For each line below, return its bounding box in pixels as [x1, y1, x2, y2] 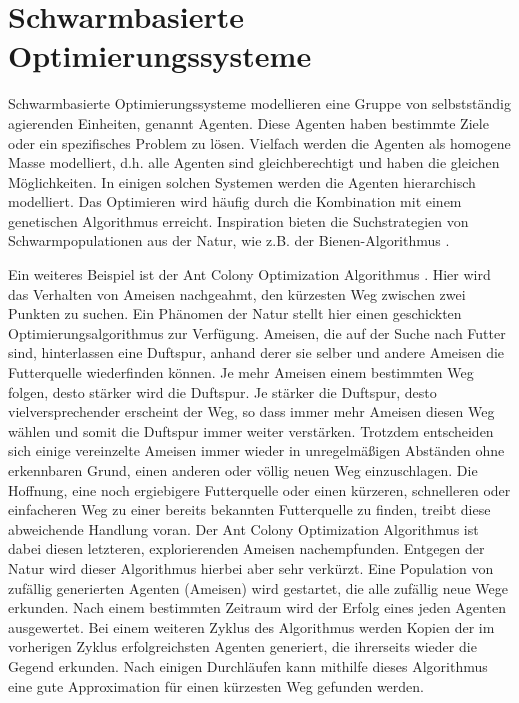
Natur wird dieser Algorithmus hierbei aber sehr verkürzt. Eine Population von [8, 557, 494, 578]
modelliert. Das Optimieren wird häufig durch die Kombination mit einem [8, 191, 462, 212]
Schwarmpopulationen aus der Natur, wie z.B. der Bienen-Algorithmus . [8, 230, 450, 251]
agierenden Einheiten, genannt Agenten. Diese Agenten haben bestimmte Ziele [8, 112, 489, 133]
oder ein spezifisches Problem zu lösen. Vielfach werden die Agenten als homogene [8, 132, 511, 153]
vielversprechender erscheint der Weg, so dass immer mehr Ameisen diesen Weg [8, 401, 495, 422]
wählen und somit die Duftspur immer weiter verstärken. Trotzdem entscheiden [8, 420, 494, 441]
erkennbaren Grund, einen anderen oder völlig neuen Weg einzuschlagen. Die [8, 460, 478, 480]
